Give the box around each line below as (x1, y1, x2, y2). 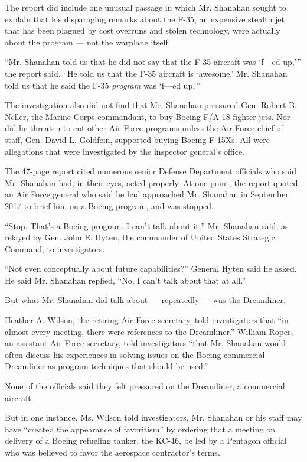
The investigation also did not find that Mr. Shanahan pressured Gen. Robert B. (5, 99, 297, 111)
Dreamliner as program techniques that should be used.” (5, 360, 208, 372)
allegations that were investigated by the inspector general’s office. (5, 145, 244, 157)
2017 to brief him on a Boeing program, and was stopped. (5, 199, 214, 212)
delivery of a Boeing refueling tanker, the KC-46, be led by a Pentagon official (5, 434, 287, 447)
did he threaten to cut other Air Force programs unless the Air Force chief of (5, 122, 283, 134)
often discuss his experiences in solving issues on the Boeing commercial (5, 348, 265, 360)
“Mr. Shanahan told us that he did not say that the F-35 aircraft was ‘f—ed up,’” (5, 56, 301, 68)
